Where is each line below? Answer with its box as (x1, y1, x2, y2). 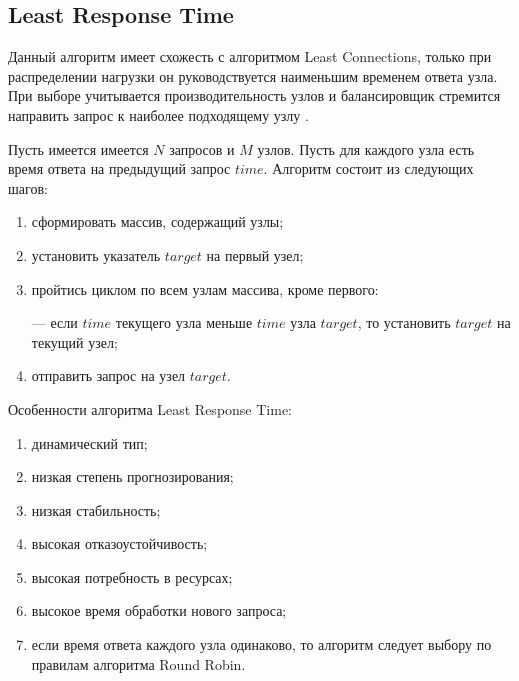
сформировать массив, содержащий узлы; (31, 211, 284, 232)
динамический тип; (31, 432, 148, 453)
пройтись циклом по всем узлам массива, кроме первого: (31, 278, 379, 299)
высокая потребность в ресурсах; (31, 566, 233, 587)
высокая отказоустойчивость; (31, 533, 208, 554)
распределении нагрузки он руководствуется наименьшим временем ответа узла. (8, 65, 498, 86)
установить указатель (31, 244, 161, 265)
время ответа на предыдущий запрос (8, 158, 231, 179)
